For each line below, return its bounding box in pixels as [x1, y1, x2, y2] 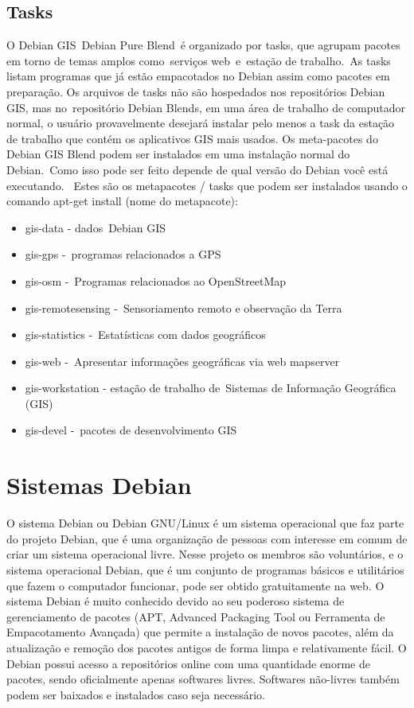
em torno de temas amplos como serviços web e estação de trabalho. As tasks [6, 52, 391, 68]
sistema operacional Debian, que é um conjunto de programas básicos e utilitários [6, 561, 404, 578]
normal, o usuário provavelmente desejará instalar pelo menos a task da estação [6, 115, 395, 131]
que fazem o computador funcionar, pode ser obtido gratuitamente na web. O [6, 577, 385, 593]
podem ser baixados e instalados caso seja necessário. [6, 686, 265, 702]
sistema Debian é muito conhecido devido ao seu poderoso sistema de [6, 593, 345, 609]
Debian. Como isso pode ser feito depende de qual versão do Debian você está [6, 161, 389, 177]
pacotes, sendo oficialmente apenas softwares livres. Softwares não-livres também [6, 671, 400, 687]
